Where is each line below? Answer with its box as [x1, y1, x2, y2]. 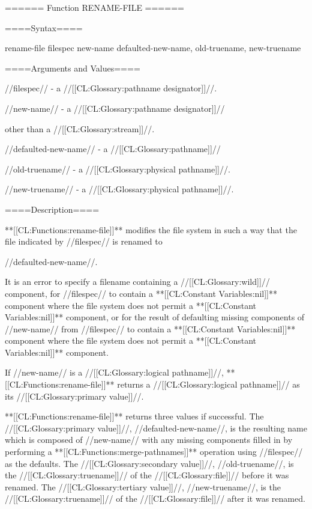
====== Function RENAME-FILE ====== [5, 1, 184, 13]
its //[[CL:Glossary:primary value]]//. [5, 389, 144, 402]
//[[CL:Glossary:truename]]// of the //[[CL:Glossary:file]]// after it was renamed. [5, 492, 305, 505]
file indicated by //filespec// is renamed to [5, 235, 163, 248]
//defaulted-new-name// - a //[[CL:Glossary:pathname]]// [5, 142, 221, 155]
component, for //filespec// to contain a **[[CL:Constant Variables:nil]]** [5, 287, 277, 299]
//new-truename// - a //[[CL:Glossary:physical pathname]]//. [5, 183, 234, 195]
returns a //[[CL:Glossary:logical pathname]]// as [117, 378, 300, 391]
